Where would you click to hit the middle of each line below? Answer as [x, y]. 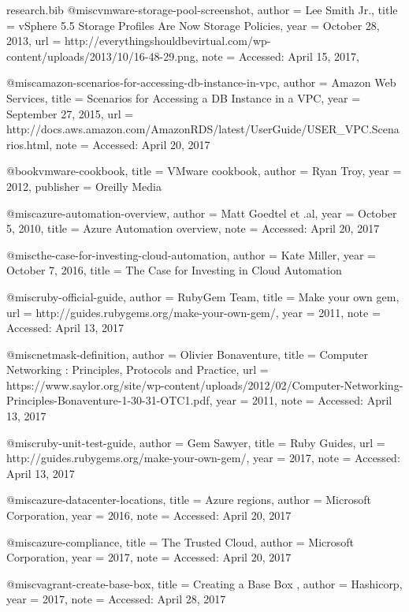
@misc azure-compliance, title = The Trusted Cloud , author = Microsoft [180, 541]
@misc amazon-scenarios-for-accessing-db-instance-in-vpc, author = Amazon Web [201, 82]
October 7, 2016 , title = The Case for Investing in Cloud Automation [174, 270]
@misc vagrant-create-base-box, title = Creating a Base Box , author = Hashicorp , [204, 583]
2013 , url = [34, 41]
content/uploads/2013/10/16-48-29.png [101, 56]
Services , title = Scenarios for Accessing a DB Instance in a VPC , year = [184, 97]
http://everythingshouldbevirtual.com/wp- [167, 41]
